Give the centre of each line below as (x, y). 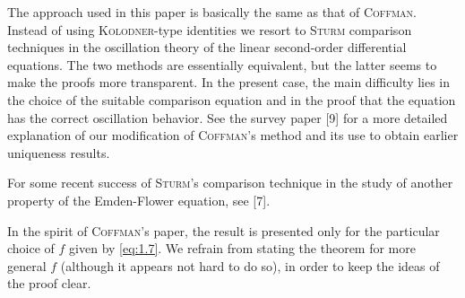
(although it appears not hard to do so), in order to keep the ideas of (250, 265)
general (27, 265)
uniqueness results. (59, 152)
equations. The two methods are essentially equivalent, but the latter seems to (222, 64)
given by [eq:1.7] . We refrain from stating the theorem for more (242, 248)
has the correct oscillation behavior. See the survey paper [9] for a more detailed (228, 117)
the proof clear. (49, 283)
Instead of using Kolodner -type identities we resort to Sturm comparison (210, 29)
